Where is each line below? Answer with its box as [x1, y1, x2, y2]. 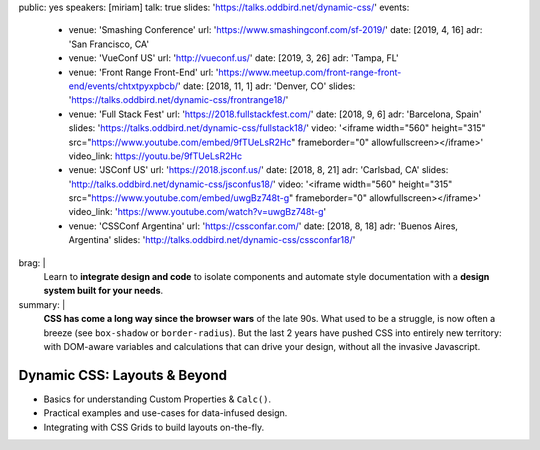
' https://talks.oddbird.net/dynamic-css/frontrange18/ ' [68, 94, 289, 106]
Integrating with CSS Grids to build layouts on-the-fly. [43, 421, 265, 433]
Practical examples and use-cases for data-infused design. [43, 407, 288, 419]
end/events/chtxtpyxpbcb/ [68, 80, 179, 92]
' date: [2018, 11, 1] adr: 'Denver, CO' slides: [177, 80, 356, 92]
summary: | [18, 298, 66, 310]
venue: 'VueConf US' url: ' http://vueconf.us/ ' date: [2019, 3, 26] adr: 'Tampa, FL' [68, 52, 399, 64]
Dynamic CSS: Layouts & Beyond [18, 366, 228, 384]
